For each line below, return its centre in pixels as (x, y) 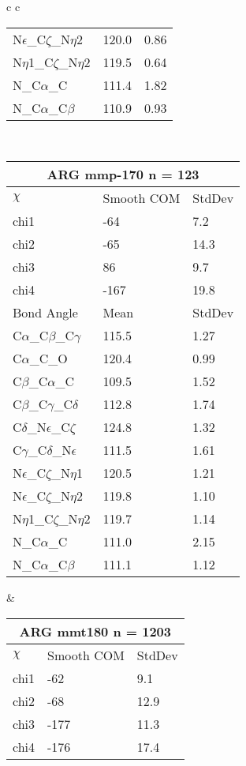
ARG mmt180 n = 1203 (95, 631)
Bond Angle (45, 313)
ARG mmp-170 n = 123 (123, 175)
